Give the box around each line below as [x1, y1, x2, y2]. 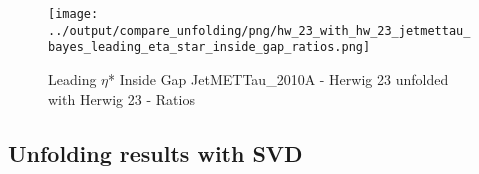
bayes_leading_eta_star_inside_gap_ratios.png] [48, 40, 371, 55]
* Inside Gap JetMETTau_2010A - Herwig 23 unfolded [108, 68, 449, 89]
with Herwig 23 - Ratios [48, 88, 195, 109]
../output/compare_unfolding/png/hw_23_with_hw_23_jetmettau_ [48, 23, 471, 38]
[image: [48, 7, 99, 21]
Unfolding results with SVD [8, 137, 303, 168]
